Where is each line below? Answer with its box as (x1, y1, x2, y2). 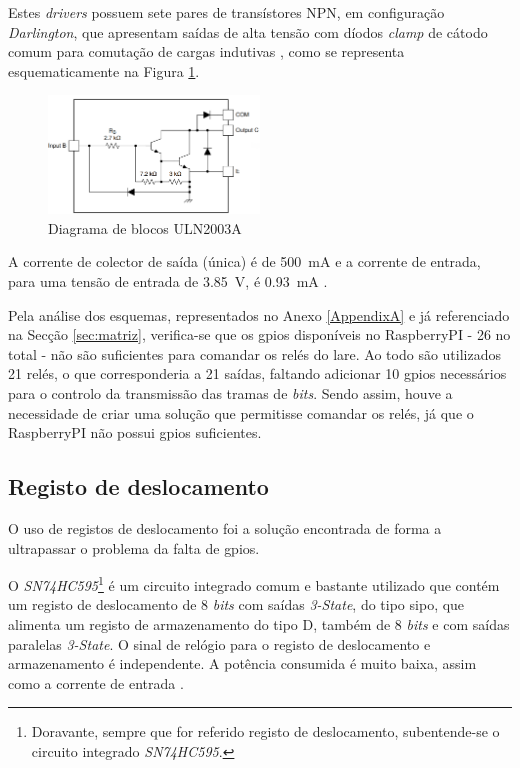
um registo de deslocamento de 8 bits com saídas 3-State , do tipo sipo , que (8, 594, 465, 615)
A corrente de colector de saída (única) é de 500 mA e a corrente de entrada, (8, 251, 481, 272)
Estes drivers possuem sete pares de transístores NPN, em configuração (8, 2, 445, 22)
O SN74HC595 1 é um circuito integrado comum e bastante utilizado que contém (8, 572, 500, 595)
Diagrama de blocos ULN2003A (48, 217, 242, 238)
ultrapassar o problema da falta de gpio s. (8, 537, 260, 558)
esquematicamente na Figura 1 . (8, 60, 200, 81)
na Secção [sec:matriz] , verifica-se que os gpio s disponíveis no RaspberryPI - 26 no (8, 324, 511, 345)
